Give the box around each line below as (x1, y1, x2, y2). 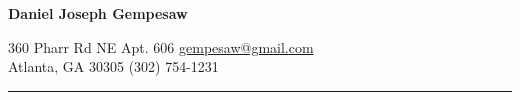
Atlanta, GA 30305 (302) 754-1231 (8, 56, 219, 77)
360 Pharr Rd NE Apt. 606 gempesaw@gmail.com (8, 36, 314, 57)
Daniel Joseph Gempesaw (8, 3, 188, 23)
